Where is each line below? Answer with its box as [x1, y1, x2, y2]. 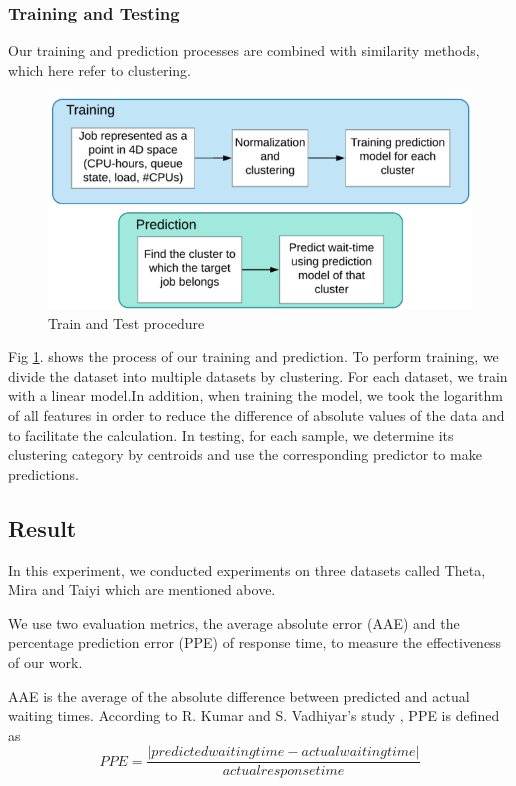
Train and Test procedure [48, 312, 205, 333]
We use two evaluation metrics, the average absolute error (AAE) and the [8, 612, 460, 633]
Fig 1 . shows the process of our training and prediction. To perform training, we [8, 346, 499, 367]
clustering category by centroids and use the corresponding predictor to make [8, 444, 482, 465]
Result [8, 512, 77, 543]
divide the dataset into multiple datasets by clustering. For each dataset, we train [8, 365, 508, 386]
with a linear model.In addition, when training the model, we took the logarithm [8, 385, 503, 406]
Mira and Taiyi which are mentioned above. [8, 579, 276, 600]
